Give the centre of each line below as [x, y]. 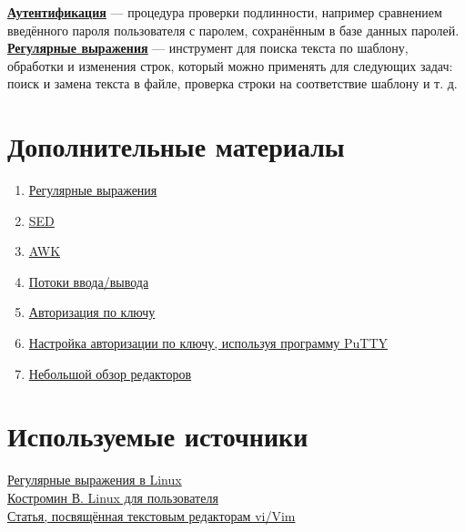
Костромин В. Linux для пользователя [113, 497]
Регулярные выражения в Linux [95, 480]
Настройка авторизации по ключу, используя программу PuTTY [208, 343]
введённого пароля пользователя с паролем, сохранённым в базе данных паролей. [233, 30]
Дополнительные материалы [176, 146]
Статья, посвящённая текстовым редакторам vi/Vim [152, 515]
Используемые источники [158, 436]
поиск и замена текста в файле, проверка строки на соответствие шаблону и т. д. [232, 83]
